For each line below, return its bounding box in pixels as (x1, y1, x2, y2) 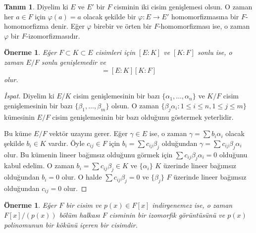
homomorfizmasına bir (171, 11, 239, 21)
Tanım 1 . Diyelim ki (4, 1, 68, 11)
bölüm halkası (59, 209, 100, 220)
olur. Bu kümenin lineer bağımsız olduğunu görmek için (4, 149, 173, 159)
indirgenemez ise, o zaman (152, 200, 233, 210)
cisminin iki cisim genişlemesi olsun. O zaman (114, 1, 253, 11)
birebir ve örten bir (94, 21, 152, 31)
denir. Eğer (51, 21, 85, 31)
